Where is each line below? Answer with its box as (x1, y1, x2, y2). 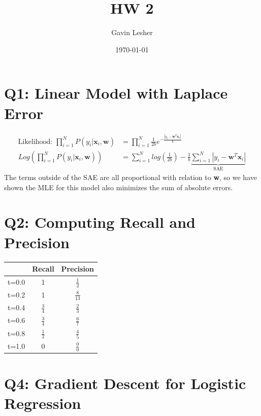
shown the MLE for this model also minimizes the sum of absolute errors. (4, 182, 233, 192)
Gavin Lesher (111, 27, 153, 38)
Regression (4, 393, 81, 413)
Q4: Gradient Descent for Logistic (4, 373, 246, 394)
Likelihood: (18, 138, 53, 145)
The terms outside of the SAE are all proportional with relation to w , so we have (4, 172, 257, 183)
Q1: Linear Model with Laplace (4, 82, 228, 103)
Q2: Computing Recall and (4, 212, 195, 232)
